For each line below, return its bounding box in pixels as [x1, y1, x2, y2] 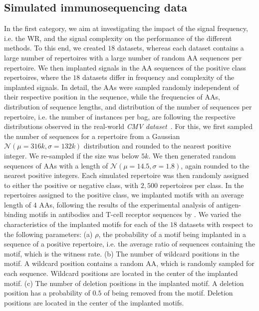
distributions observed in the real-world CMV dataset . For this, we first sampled [4, 121, 253, 131]
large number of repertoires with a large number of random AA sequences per [4, 52, 242, 62]
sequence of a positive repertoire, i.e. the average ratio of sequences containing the [4, 238, 255, 249]
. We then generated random [148, 150, 236, 160]
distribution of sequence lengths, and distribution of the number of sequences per [4, 101, 252, 111]
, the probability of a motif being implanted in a [98, 228, 247, 239]
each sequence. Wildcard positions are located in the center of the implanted [4, 268, 238, 278]
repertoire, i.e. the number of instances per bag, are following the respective [4, 111, 236, 121]
